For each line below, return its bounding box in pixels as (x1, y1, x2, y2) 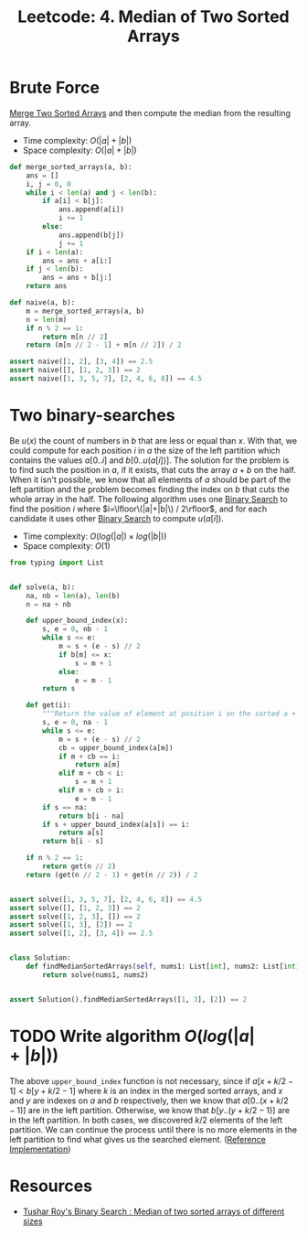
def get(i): (26, 701, 71, 710)
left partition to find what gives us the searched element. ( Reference (9, 1133, 267, 1144)
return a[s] (58, 828, 104, 838)
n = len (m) (26, 315, 68, 324)
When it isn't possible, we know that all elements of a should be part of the (9, 474, 291, 485)
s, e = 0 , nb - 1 (42, 625, 108, 634)
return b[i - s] (42, 837, 104, 846)
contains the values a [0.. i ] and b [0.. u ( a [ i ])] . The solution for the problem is (9, 455, 290, 466)
